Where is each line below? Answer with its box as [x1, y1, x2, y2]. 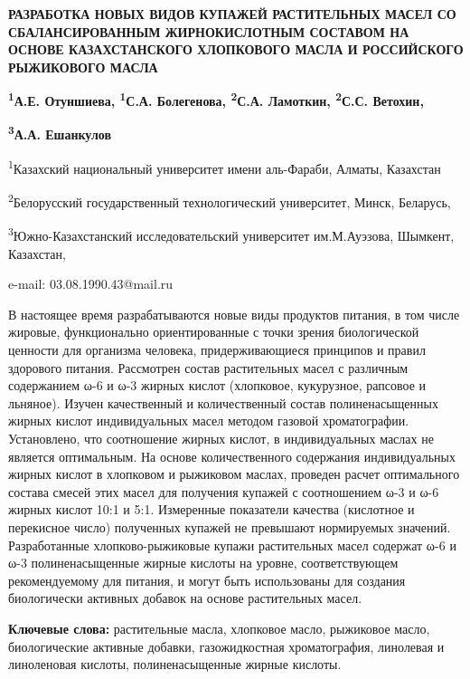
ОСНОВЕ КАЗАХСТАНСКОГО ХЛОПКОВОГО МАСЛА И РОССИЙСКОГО [8, 40, 464, 59]
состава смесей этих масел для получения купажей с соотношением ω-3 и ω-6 [8, 482, 439, 501]
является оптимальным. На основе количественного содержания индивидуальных [8, 446, 456, 465]
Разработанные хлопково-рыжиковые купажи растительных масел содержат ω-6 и [8, 535, 456, 554]
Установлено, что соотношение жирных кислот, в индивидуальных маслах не [8, 428, 434, 447]
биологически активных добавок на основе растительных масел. [8, 588, 362, 607]
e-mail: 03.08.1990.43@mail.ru [8, 274, 174, 293]
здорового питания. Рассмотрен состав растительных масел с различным [8, 358, 409, 377]
